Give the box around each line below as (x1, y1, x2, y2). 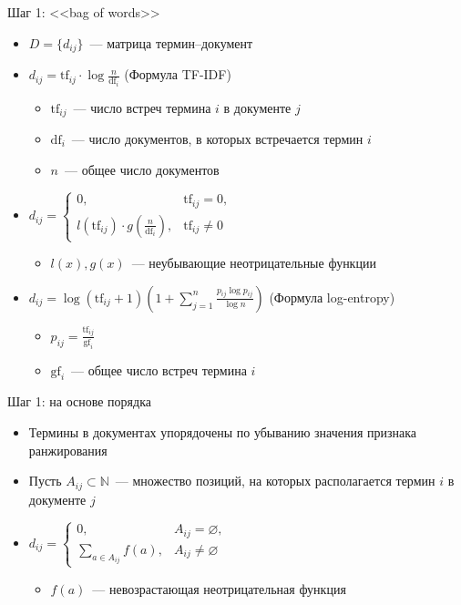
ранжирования (28, 440, 108, 459)
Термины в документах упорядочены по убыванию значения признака (28, 422, 417, 441)
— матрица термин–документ (89, 33, 253, 52)
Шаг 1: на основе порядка (7, 392, 151, 411)
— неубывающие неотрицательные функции (131, 253, 376, 272)
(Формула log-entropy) (269, 287, 395, 306)
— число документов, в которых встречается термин (71, 128, 364, 148)
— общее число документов (64, 159, 220, 179)
